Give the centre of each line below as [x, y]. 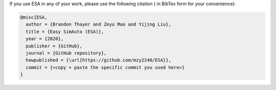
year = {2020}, [45, 39]
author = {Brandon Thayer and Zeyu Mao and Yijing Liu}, [98, 25]
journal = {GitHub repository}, [66, 53]
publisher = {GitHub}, [54, 46]
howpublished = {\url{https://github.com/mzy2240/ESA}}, [98, 60]
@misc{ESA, [34, 17]
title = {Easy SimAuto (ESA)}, [65, 31]
